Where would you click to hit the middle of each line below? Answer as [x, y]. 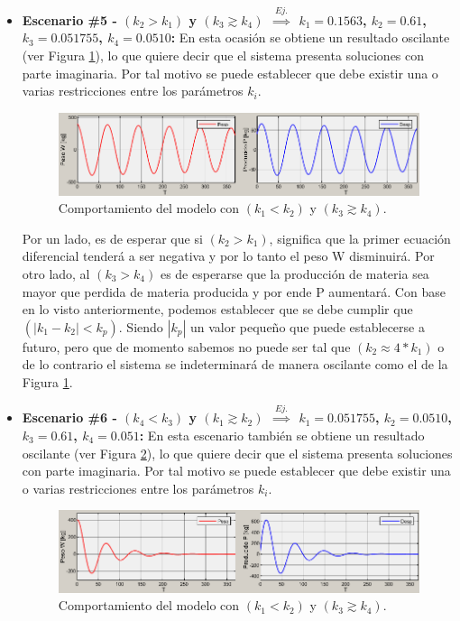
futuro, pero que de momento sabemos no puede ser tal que [186, 346]
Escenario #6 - [69, 417]
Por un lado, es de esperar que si [112, 238]
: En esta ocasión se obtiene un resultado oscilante [310, 37]
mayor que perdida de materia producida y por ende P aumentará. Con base [234, 291]
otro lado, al [56, 273]
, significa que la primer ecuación [360, 238]
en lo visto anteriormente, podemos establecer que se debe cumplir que [217, 309]
